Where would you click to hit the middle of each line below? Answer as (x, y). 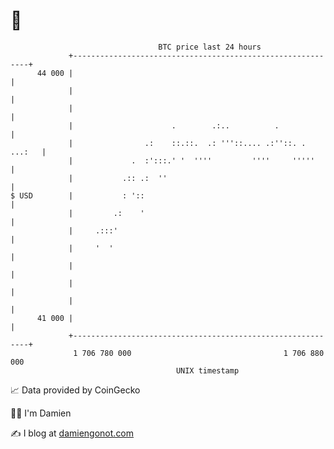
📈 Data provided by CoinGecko (75, 390)
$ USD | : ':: (77, 195)
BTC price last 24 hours (210, 47)
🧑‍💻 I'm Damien (41, 413)
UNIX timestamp (207, 370)
